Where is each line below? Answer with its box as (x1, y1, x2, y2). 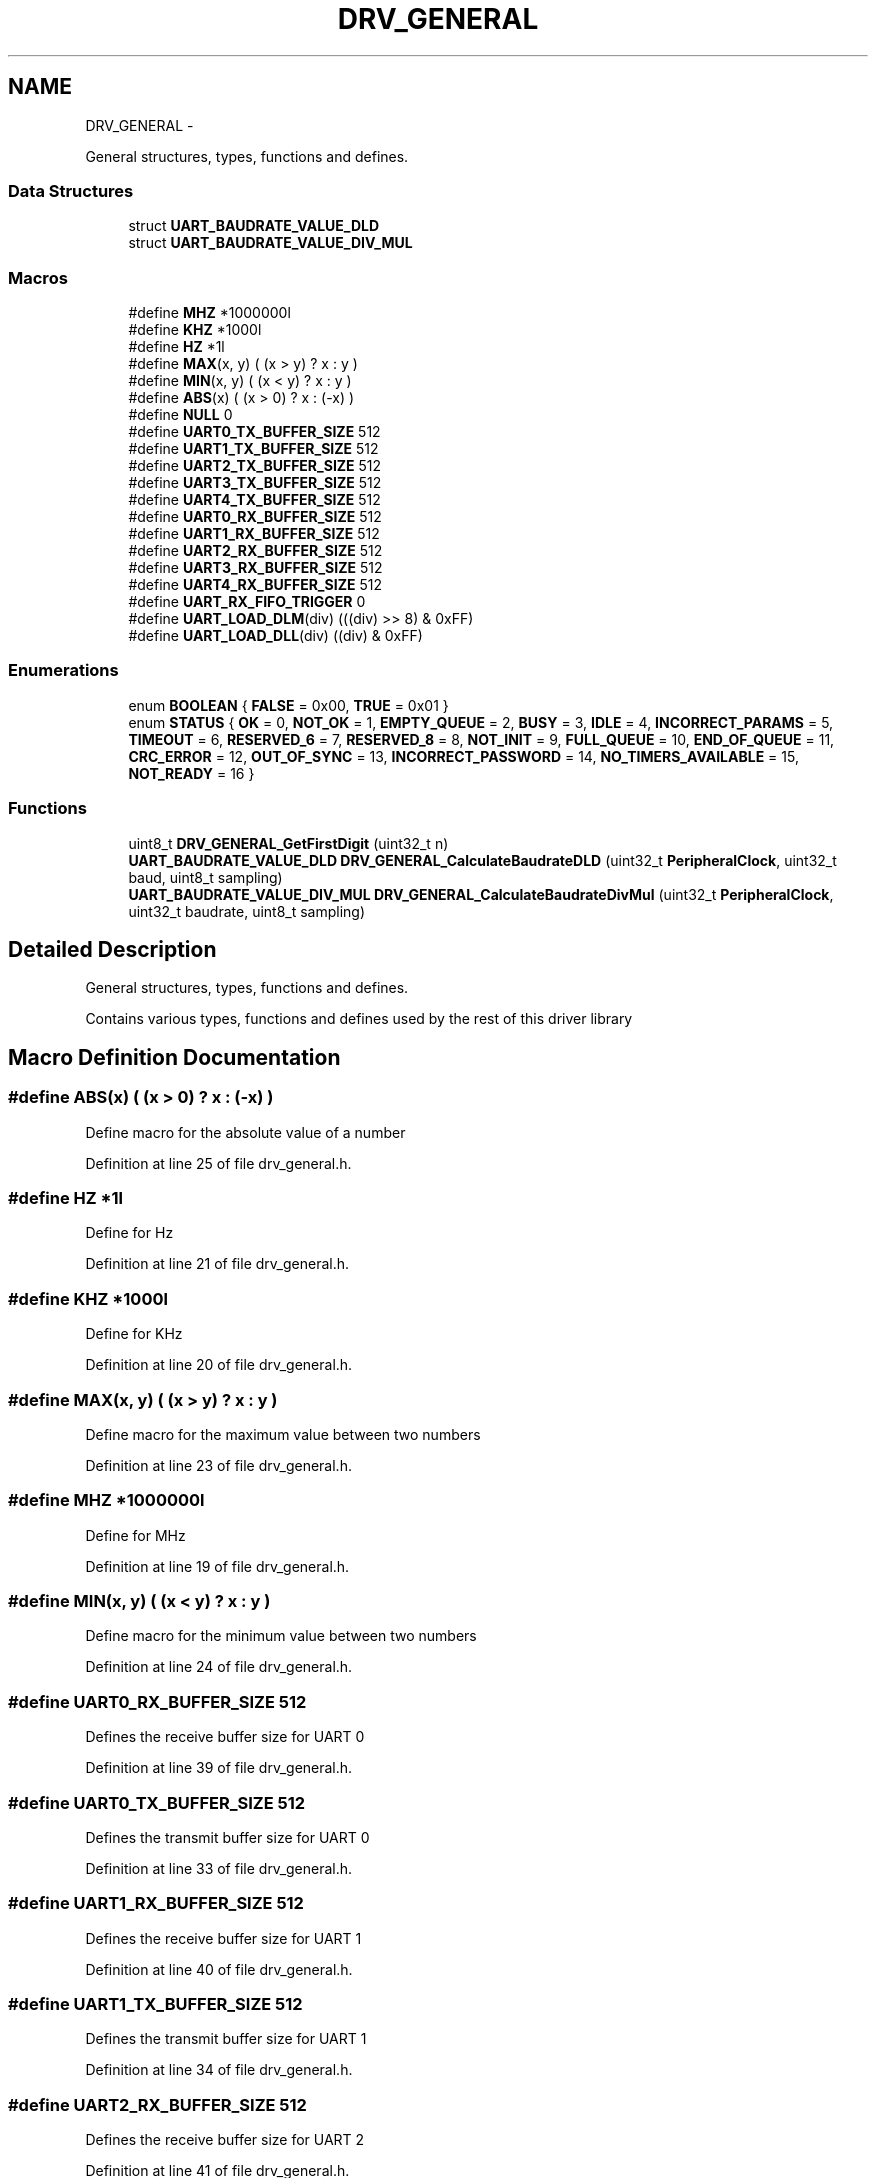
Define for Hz (85, 1224, 174, 1242)
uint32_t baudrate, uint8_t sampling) (128, 902, 366, 920)
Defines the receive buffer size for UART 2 (85, 2131, 365, 2149)
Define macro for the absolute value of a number (85, 1123, 406, 1141)
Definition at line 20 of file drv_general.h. (85, 1356, 353, 1374)
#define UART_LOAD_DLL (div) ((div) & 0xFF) (128, 627, 423, 645)
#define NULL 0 (128, 406, 233, 424)
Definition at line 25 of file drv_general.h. (85, 1154, 352, 1172)
